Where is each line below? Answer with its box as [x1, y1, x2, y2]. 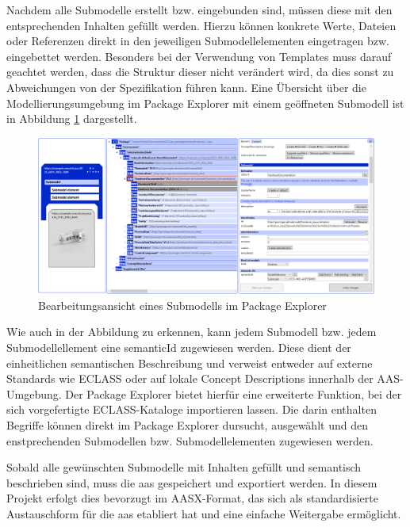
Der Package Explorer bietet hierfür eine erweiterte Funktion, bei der [65, 385, 402, 402]
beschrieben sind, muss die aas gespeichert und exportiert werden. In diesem [6, 474, 377, 491]
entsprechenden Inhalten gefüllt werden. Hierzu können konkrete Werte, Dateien [6, 17, 397, 33]
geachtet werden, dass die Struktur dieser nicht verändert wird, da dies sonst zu [6, 63, 394, 80]
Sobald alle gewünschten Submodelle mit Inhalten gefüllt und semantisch [6, 459, 362, 475]
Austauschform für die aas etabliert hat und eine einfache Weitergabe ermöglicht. [6, 505, 401, 521]
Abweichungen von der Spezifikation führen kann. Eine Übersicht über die [6, 78, 366, 95]
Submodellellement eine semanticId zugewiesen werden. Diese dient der [6, 339, 351, 356]
